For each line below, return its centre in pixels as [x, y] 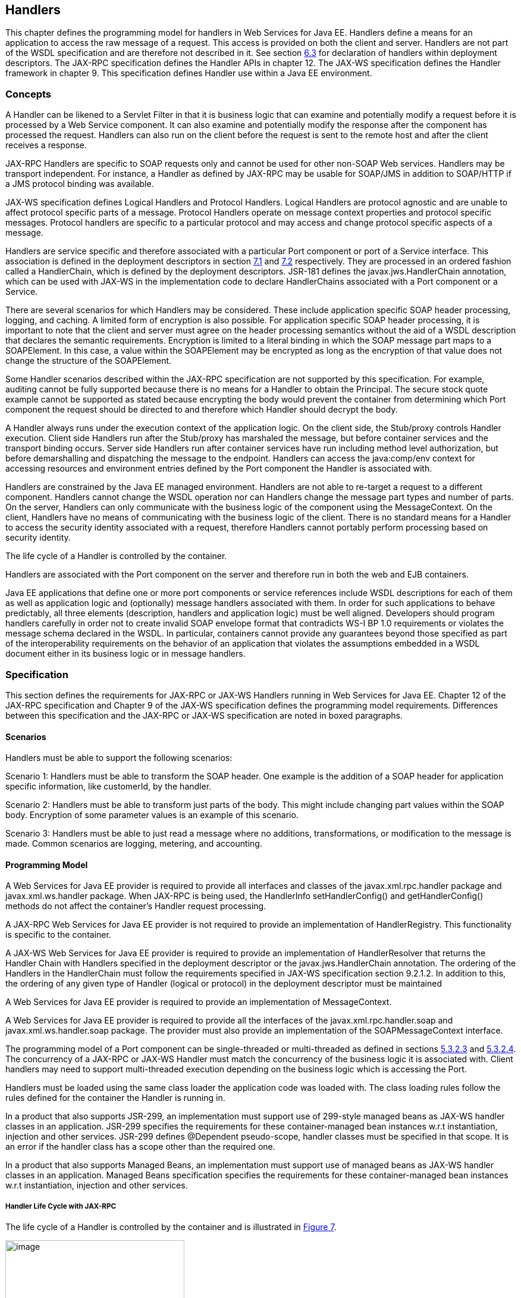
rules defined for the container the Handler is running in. [115, 1098]
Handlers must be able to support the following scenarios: [119, 758]
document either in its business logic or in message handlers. [125, 654]
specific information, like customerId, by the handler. [109, 787]
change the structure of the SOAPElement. [89, 361]
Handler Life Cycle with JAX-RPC [61, 1206]
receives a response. [46, 145]
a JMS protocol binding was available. [80, 184]
